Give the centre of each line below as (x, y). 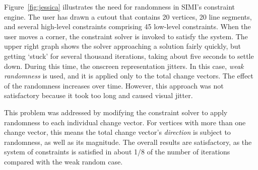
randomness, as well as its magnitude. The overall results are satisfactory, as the (128, 142)
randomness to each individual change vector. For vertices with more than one (125, 122)
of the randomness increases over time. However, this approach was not (114, 85)
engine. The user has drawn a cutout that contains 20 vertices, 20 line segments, (128, 16)
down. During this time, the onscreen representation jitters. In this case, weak (124, 66)
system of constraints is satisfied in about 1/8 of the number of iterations (117, 152)
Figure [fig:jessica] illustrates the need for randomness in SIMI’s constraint (119, 7)
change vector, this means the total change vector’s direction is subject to (117, 132)
